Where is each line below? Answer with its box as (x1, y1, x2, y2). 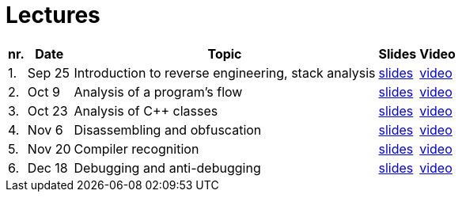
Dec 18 (27, 159, 68, 176)
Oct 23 (27, 102, 68, 119)
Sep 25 (27, 64, 70, 81)
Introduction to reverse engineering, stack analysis (74, 64, 376, 81)
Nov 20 (27, 140, 71, 157)
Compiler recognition (74, 140, 199, 157)
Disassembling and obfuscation (74, 121, 262, 138)
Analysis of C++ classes (74, 102, 218, 119)
